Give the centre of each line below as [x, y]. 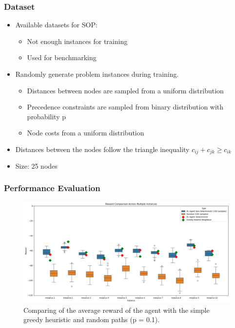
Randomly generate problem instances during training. [97, 74]
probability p [47, 116]
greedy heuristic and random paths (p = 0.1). [92, 319]
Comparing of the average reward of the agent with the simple [117, 310]
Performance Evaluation [52, 187]
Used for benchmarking [62, 57]
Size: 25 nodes [36, 166]
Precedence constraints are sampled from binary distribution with [125, 107]
